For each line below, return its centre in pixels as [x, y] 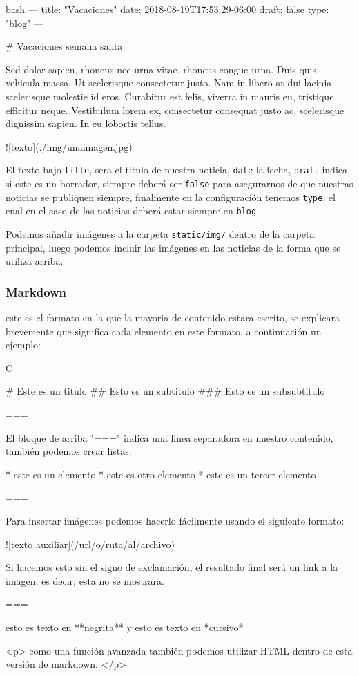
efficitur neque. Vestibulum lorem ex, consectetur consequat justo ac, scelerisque [175, 110]
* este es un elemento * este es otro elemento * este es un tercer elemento [161, 474]
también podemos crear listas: [69, 451]
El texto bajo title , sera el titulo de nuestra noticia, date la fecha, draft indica [177, 170]
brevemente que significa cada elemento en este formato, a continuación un [164, 331]
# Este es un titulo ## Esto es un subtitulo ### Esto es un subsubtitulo [165, 391]
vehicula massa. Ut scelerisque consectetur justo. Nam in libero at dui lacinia [169, 83]
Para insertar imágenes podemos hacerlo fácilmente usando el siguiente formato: [175, 520]
